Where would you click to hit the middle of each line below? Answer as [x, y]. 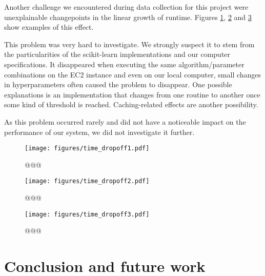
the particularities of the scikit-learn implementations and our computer [117, 54]
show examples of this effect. [49, 27]
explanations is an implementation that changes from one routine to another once [132, 94]
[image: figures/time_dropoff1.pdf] [87, 149]
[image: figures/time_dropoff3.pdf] [87, 214]
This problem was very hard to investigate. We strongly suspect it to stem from [129, 44]
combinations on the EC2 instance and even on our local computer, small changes [133, 74]
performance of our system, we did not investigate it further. [99, 132]
